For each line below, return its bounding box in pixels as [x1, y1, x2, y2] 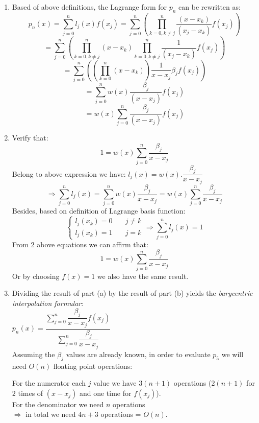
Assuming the [12, 348, 55, 359]
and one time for [79, 387, 132, 398]
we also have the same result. [97, 270, 189, 281]
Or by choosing [12, 270, 60, 281]
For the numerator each [12, 378, 86, 388]
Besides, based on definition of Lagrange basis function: [12, 205, 186, 216]
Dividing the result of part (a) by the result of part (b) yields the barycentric [12, 288, 253, 298]
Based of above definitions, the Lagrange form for [12, 2, 167, 12]
